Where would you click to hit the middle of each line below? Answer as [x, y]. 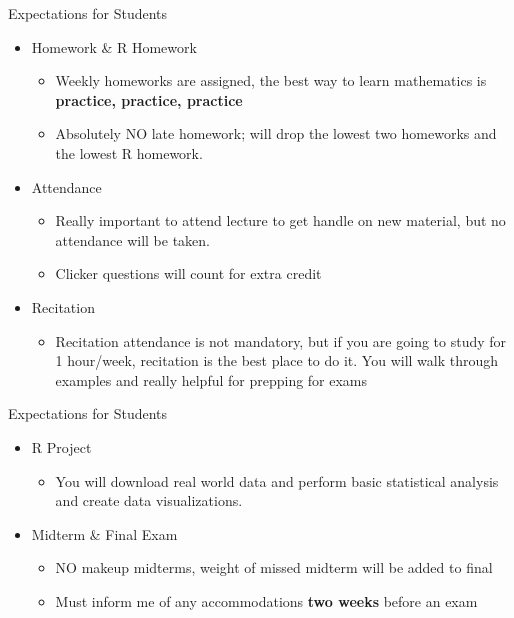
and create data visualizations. [149, 500]
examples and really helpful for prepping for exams [211, 379]
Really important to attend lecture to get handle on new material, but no [280, 220]
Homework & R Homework [114, 46]
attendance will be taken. [132, 239]
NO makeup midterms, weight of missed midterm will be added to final [274, 567]
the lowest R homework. [129, 152]
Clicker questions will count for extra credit [188, 273]
